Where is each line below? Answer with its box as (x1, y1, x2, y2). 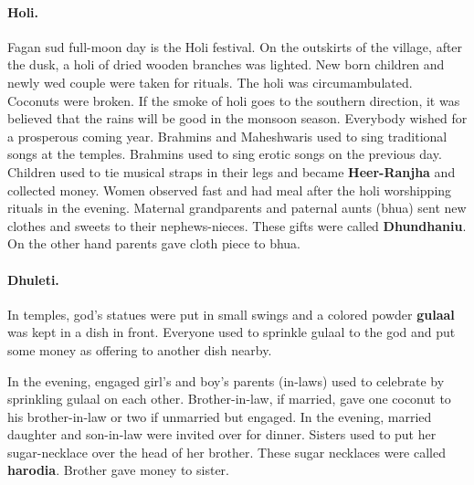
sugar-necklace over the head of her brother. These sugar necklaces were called (7, 442, 447, 461)
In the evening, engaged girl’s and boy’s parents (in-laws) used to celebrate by (7, 371, 445, 390)
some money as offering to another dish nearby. (7, 340, 272, 359)
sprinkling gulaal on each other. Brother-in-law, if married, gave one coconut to (7, 389, 451, 408)
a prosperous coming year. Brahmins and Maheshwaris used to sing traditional (7, 126, 448, 145)
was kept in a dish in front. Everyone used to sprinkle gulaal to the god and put (7, 322, 456, 342)
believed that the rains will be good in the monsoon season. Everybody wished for (7, 109, 468, 128)
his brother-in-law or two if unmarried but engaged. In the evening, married (7, 406, 432, 426)
